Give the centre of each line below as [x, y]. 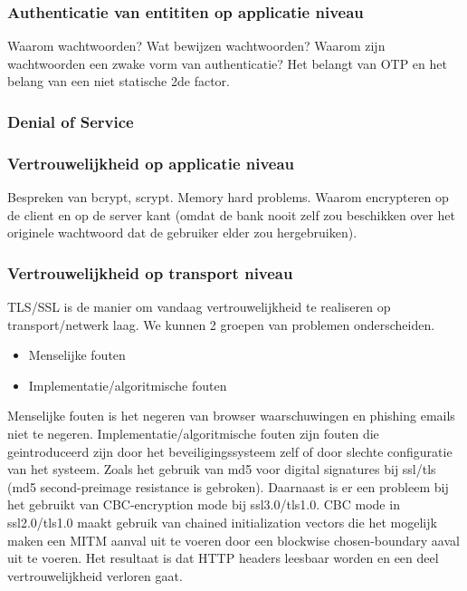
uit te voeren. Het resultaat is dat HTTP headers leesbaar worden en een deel [223, 558]
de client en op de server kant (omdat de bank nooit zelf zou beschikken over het [231, 214]
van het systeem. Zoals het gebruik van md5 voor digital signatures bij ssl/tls [222, 469]
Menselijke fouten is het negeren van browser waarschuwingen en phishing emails [231, 416]
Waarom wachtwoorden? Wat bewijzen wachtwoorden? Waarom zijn [196, 46]
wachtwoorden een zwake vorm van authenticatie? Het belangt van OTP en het [227, 63]
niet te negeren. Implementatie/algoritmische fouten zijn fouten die [193, 434]
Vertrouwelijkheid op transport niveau [150, 272]
